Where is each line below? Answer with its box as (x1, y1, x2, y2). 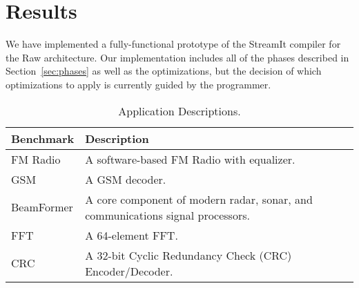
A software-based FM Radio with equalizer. (85, 151, 295, 167)
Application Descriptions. (118, 102, 241, 119)
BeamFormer (11, 199, 73, 215)
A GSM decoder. (85, 171, 166, 187)
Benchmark (11, 130, 75, 146)
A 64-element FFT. (85, 227, 178, 243)
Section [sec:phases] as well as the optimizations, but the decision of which (6, 64, 322, 78)
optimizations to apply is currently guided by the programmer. (6, 77, 271, 91)
